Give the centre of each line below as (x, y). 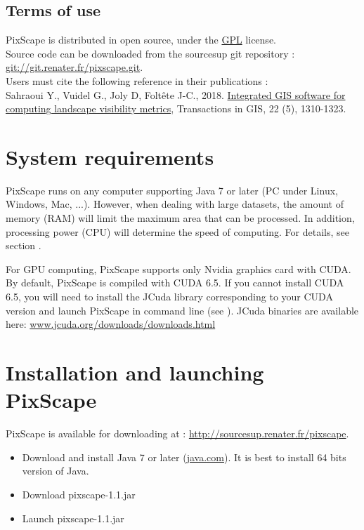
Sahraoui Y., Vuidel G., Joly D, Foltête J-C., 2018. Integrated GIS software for (176, 94)
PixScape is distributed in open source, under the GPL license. (141, 40)
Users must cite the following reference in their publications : (137, 80)
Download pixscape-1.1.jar (79, 494)
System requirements (110, 156)
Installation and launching (135, 372)
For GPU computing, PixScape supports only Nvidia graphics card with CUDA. (178, 269)
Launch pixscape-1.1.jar (73, 518)
